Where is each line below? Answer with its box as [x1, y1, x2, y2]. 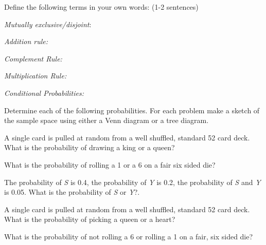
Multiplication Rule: [4, 70, 67, 81]
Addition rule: [4, 36, 48, 47]
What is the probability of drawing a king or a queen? [4, 142, 175, 153]
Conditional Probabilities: [4, 87, 84, 98]
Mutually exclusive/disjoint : [4, 18, 92, 29]
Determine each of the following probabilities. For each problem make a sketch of [4, 105, 260, 115]
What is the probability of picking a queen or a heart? [4, 214, 175, 224]
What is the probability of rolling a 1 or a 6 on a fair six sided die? [4, 159, 216, 170]
